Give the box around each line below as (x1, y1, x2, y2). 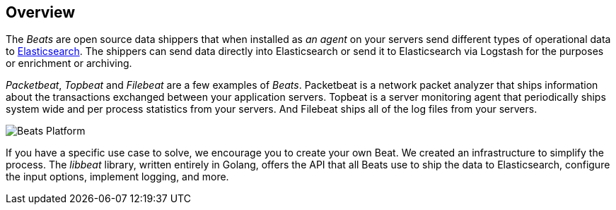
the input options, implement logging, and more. (6, 171, 229, 183)
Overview (6, 4, 76, 21)
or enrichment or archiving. (6, 57, 132, 70)
